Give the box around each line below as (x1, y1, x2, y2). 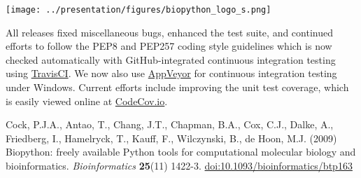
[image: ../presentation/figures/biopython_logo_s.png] (6, 5, 271, 15)
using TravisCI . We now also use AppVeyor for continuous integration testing (6, 66, 337, 81)
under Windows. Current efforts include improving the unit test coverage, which (6, 80, 349, 95)
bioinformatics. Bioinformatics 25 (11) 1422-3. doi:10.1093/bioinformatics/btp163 (6, 158, 353, 172)
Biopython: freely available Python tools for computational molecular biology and (6, 144, 356, 159)
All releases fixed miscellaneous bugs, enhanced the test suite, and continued (6, 25, 333, 39)
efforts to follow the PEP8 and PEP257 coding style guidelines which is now (6, 39, 332, 53)
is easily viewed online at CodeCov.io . (6, 93, 168, 108)
